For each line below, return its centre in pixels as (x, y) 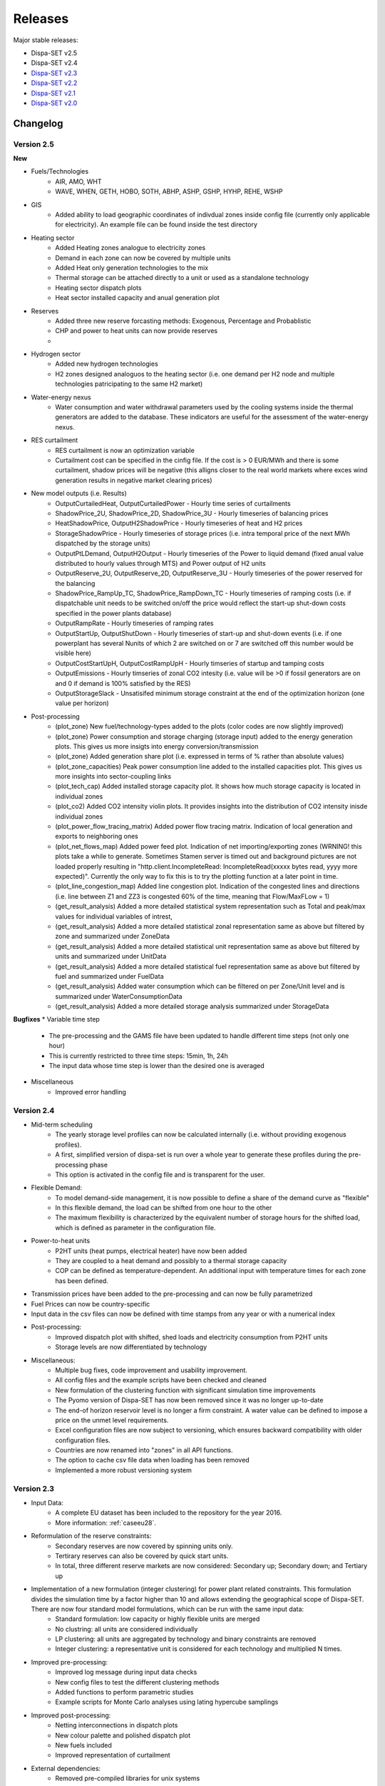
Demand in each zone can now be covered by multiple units (143, 258)
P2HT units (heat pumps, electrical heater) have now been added (151, 1251)
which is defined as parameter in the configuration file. (135, 1227)
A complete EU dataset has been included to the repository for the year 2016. (169, 1513)
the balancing (75, 583)
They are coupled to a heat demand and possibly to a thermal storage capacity (171, 1261)
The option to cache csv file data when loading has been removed (152, 1460)
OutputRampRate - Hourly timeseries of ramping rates (134, 623)
